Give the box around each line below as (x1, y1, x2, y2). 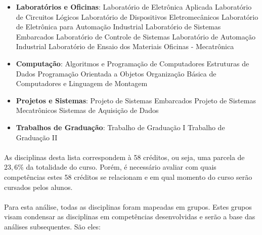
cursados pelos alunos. (4, 181, 73, 192)
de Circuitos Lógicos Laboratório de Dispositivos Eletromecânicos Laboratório (16, 11, 258, 22)
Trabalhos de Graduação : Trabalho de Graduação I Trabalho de (16, 122, 225, 132)
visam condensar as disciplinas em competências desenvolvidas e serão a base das (4, 211, 255, 222)
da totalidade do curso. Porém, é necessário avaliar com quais (26, 162, 216, 172)
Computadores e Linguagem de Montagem (16, 78, 148, 89)
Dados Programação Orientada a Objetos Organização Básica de (16, 68, 216, 79)
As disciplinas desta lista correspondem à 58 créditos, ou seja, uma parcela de (4, 151, 245, 162)
